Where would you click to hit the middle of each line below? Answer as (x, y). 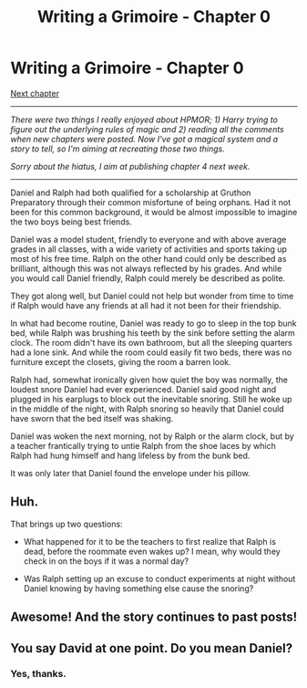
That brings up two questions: (67, 524)
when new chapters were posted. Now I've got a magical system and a (144, 139)
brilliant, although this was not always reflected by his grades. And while (146, 268)
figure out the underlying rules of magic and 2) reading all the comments (148, 129)
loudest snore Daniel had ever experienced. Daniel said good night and (143, 389)
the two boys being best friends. (72, 222)
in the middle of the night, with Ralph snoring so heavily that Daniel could (148, 409)
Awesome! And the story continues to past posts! (154, 617)
